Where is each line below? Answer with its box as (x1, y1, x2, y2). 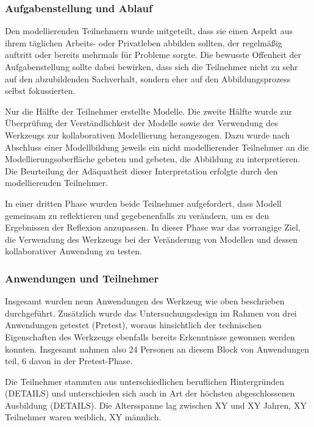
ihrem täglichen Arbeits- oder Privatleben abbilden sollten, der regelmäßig (5, 36, 282, 49)
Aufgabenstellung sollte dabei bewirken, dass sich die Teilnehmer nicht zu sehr (5, 60, 298, 73)
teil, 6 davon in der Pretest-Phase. (5, 354, 133, 367)
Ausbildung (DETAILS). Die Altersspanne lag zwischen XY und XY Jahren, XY (5, 398, 307, 411)
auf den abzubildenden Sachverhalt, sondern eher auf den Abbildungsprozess (5, 72, 291, 85)
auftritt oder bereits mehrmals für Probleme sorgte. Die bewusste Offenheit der (5, 48, 302, 61)
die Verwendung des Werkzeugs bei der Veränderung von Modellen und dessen (5, 232, 298, 245)
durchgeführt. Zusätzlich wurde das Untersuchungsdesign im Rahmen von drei (5, 306, 297, 319)
